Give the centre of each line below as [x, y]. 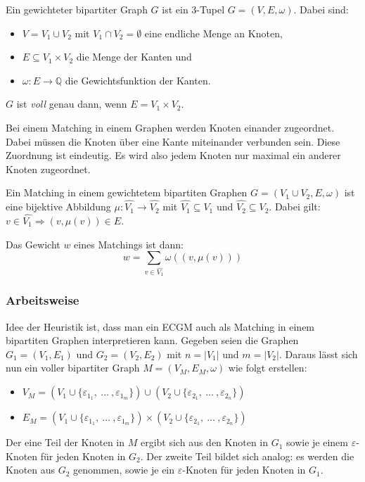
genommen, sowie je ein [124, 470]
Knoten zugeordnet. [48, 169]
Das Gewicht [33, 244]
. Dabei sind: [321, 9]
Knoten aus [31, 470]
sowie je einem [317, 442]
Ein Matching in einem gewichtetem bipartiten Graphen [127, 192]
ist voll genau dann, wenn [72, 104]
